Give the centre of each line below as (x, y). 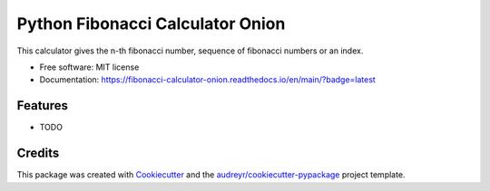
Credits (38, 153)
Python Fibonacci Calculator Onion (151, 24)
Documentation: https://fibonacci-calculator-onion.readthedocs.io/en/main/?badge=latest (207, 80)
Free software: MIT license (89, 67)
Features (42, 105)
